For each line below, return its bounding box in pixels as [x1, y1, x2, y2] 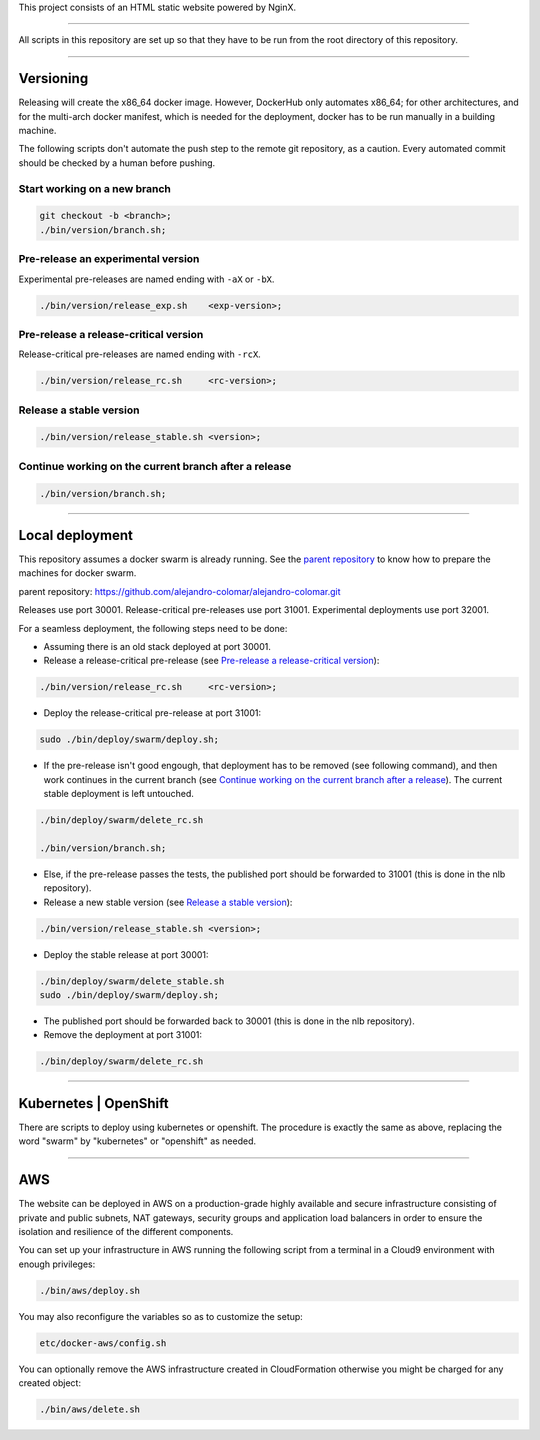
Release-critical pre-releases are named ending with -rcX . [18, 348, 262, 360]
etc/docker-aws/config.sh [39, 1337, 167, 1349]
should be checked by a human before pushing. [18, 156, 216, 169]
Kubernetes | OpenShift [18, 1095, 169, 1112]
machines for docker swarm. [18, 567, 137, 579]
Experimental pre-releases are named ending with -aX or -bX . [18, 273, 275, 285]
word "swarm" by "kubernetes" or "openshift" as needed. [18, 1135, 257, 1147]
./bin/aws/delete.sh [39, 1403, 140, 1415]
